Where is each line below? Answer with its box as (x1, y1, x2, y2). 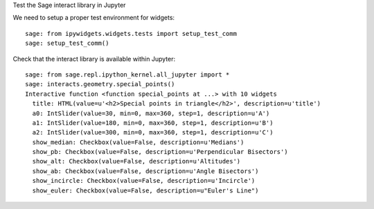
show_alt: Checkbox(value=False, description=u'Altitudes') (32, 157, 241, 166)
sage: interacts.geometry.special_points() (25, 80, 175, 88)
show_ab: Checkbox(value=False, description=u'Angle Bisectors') (32, 167, 259, 175)
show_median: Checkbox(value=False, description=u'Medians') (32, 138, 244, 146)
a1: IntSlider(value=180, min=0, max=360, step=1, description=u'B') (32, 119, 274, 127)
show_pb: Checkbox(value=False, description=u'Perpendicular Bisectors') (32, 148, 288, 156)
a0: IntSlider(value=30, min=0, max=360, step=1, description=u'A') (32, 109, 270, 117)
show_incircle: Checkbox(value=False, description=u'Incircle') (32, 177, 256, 185)
